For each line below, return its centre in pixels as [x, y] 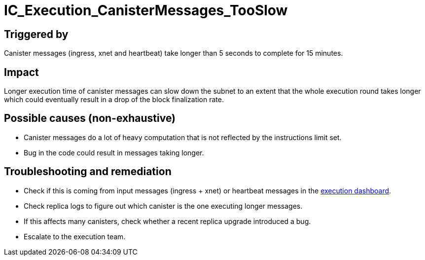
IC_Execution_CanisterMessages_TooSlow [146, 10]
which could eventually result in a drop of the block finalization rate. [114, 100]
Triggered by [36, 34]
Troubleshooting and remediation [88, 172]
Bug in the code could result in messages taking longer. [114, 152]
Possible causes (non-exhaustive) [90, 118]
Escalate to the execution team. [75, 236]
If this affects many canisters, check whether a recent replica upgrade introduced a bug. [167, 221]
